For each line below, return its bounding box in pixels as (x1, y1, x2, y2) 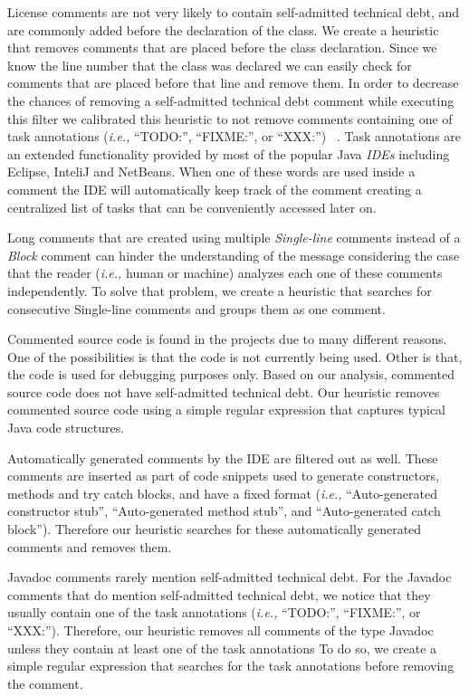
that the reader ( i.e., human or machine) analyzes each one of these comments (7, 263, 443, 282)
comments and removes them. (7, 537, 172, 556)
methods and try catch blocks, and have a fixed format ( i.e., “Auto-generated (7, 483, 438, 502)
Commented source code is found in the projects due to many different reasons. (7, 329, 447, 348)
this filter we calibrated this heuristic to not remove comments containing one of (7, 109, 453, 128)
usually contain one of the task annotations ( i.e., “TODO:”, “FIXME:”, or (7, 603, 421, 622)
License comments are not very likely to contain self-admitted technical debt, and (7, 3, 460, 21)
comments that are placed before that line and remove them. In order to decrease (7, 73, 459, 92)
